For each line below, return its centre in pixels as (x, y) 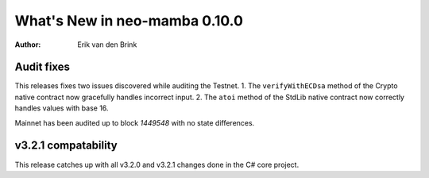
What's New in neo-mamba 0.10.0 (129, 21)
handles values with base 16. (62, 108)
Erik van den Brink (107, 44)
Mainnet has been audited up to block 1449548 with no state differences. (135, 122)
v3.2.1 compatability (66, 146)
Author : (28, 44)
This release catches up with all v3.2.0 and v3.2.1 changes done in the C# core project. (157, 164)
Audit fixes (43, 67)
